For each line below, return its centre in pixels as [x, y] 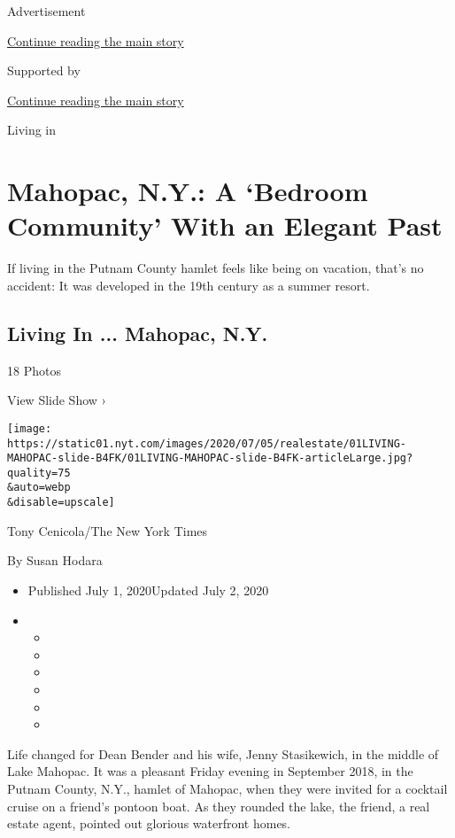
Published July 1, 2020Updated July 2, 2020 [148, 590]
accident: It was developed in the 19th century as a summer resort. [189, 285]
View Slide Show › [57, 400]
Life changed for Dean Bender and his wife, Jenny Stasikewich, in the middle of [223, 753]
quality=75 [39, 473]
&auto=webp [39, 488]
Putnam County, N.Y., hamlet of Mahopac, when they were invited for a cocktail [227, 788]
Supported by [44, 70]
